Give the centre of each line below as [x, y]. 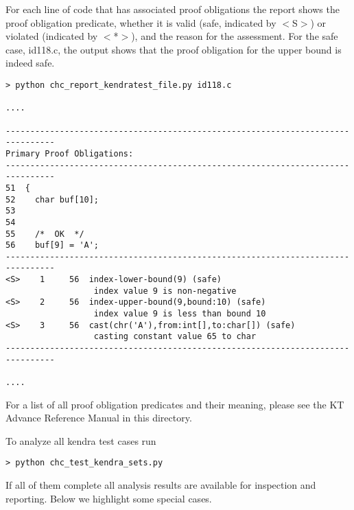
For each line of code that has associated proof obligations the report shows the [173, 9]
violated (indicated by [52, 36]
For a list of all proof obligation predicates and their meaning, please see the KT [175, 404]
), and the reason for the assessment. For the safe [235, 36]
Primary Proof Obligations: [70, 153]
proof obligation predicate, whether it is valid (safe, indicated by [141, 22]
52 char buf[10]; [52, 199]
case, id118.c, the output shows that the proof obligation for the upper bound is [174, 49]
